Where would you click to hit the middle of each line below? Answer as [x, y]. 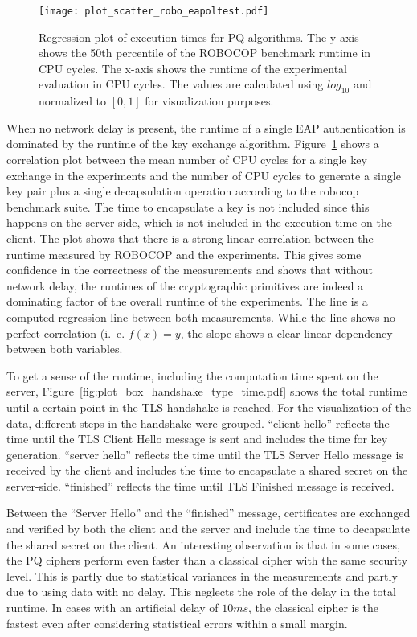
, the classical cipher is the [314, 608]
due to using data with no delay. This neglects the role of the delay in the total [201, 592]
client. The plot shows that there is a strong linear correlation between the [190, 238]
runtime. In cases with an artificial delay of [112, 608]
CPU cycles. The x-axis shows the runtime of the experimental [193, 68]
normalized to [73, 101]
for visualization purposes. [209, 101]
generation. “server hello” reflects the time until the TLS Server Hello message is [205, 454]
